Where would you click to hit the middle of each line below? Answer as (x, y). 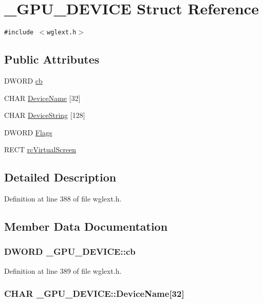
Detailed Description (60, 177)
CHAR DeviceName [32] (42, 98)
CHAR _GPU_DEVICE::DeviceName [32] (94, 294)
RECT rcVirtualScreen (40, 149)
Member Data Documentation (86, 226)
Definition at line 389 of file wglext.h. (63, 270)
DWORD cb (23, 80)
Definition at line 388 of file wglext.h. (63, 199)
